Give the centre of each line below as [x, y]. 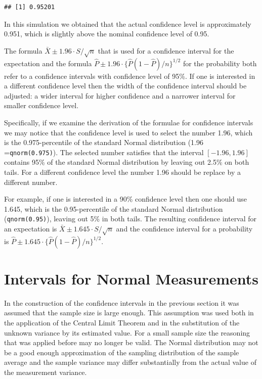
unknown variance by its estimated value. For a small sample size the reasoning [127, 332]
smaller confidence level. [41, 105]
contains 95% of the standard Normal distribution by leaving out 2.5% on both [127, 162]
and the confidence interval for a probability [184, 228]
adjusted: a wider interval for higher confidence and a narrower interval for [120, 95]
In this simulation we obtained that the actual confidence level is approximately [128, 23]
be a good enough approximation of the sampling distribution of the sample [122, 352]
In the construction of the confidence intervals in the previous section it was [122, 302]
